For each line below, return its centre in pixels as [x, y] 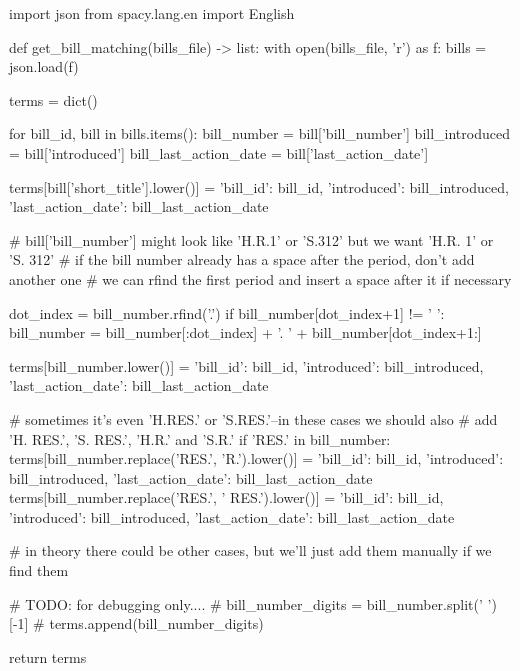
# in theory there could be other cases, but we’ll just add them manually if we [250, 550]
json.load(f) [44, 66]
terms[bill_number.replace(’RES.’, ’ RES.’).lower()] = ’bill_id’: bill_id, [226, 497]
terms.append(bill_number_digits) [156, 623]
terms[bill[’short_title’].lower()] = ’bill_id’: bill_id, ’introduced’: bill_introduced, [259, 186]
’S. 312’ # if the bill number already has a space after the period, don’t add [242, 259]
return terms [48, 656]
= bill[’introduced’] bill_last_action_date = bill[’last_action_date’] [219, 152]
